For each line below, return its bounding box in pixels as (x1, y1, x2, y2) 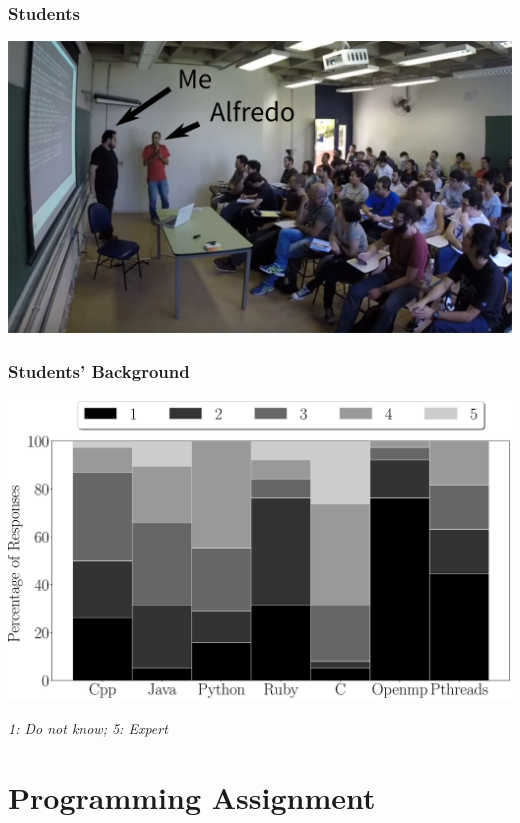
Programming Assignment (8, 776, 376, 817)
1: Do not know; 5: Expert (8, 717, 168, 738)
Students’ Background (8, 359, 190, 384)
